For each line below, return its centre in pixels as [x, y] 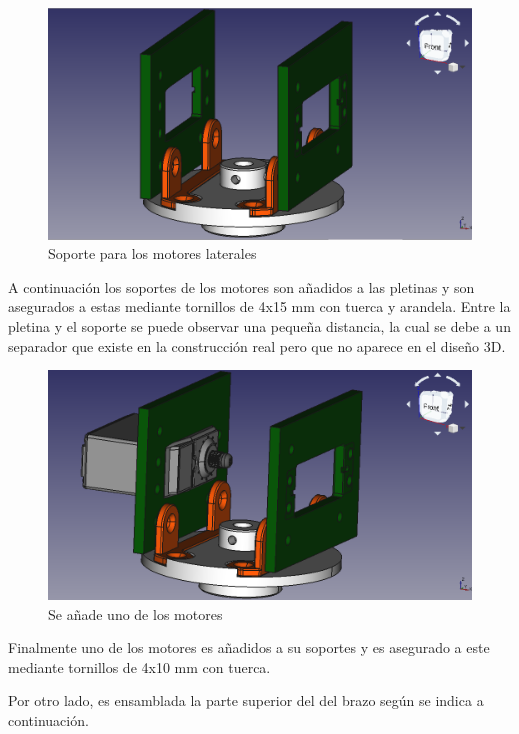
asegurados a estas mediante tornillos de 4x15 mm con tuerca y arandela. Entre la [259, 306]
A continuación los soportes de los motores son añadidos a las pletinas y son [241, 286]
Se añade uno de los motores [135, 613]
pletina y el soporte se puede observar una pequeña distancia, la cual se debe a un [259, 325]
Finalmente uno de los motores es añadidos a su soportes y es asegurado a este [249, 647]
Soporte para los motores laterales [152, 253]
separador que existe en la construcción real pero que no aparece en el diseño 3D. [257, 345]
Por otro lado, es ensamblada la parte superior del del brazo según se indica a [246, 700]
